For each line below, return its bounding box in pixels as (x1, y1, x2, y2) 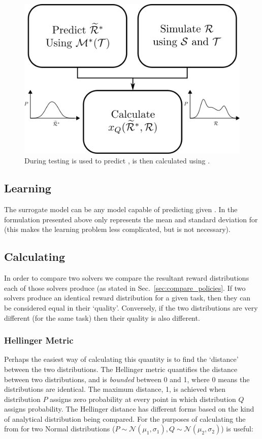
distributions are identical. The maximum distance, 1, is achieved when (4, 384, 225, 394)
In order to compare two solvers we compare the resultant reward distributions (4, 273, 249, 283)
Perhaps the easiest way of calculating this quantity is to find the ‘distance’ (4, 354, 239, 364)
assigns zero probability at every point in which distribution (50, 393, 236, 404)
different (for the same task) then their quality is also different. (4, 312, 200, 323)
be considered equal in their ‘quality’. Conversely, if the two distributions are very (4, 302, 258, 313)
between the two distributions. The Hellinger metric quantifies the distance (4, 363, 238, 374)
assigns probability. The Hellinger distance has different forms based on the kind (4, 403, 254, 414)
